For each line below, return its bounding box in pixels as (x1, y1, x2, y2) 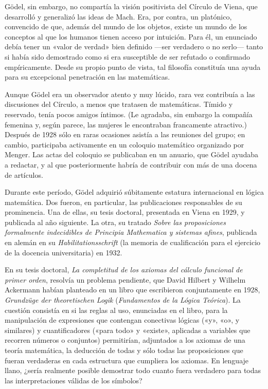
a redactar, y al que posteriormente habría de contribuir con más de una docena (5, 159, 257, 170)
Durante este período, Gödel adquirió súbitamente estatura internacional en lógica (5, 187, 264, 197)
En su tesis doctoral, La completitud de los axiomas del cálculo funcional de (5, 264, 243, 275)
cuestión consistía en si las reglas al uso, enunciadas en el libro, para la (5, 304, 228, 315)
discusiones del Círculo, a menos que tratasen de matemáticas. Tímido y (5, 99, 233, 109)
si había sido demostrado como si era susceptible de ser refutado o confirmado (5, 51, 251, 62)
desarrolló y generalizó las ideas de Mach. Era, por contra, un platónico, (5, 11, 232, 22)
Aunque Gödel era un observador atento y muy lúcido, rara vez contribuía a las (5, 88, 255, 99)
